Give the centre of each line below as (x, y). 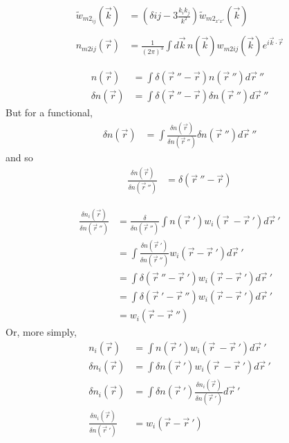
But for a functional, (49, 112)
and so (19, 157)
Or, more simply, (41, 332)
